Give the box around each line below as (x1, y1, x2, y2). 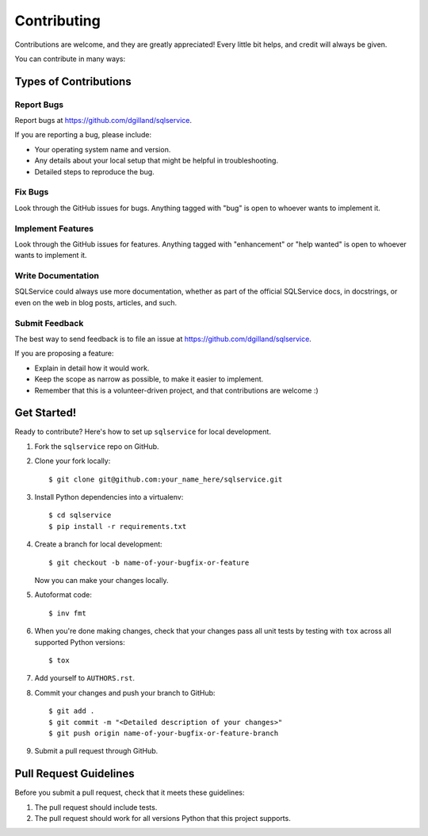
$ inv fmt (48, 608, 86, 618)
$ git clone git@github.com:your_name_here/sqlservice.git (48, 474, 283, 484)
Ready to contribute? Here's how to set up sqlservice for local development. (14, 427, 271, 436)
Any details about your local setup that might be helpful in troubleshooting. (34, 155, 279, 166)
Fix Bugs (14, 186, 49, 197)
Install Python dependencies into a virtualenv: (34, 493, 184, 502)
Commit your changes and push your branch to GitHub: (34, 688, 216, 697)
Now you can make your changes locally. (34, 575, 169, 585)
